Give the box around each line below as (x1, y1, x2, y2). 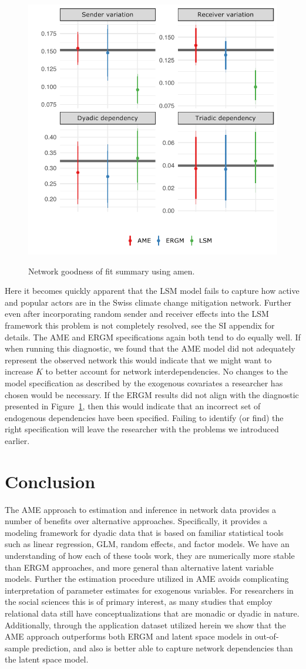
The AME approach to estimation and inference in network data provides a (5, 503, 277, 515)
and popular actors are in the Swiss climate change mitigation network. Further (5, 296, 291, 308)
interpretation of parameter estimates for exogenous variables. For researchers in (5, 584, 294, 596)
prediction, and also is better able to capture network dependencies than (32, 641, 293, 654)
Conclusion (5, 469, 96, 493)
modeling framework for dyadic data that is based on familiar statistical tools (5, 526, 284, 538)
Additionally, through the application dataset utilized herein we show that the (5, 618, 286, 631)
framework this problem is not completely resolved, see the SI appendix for (5, 319, 275, 331)
